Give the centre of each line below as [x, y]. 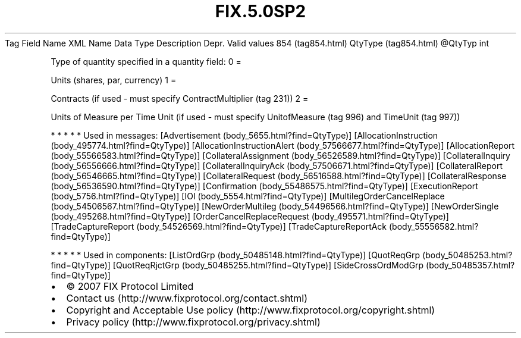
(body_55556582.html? [434, 226]
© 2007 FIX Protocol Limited [130, 286]
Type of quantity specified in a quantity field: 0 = [146, 61]
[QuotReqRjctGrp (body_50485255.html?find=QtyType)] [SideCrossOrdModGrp [268, 265]
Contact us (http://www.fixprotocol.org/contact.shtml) [187, 298]
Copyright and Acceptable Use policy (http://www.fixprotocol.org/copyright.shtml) [251, 310]
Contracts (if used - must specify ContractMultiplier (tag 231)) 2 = [180, 98]
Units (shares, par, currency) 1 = [114, 80]
